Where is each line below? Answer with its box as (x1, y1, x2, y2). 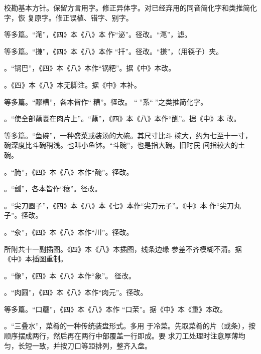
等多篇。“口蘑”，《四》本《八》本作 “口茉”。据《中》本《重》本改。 (4, 303, 227, 314)
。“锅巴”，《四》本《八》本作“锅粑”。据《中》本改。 (4, 63, 176, 73)
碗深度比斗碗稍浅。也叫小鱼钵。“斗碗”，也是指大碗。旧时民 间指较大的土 (4, 140, 245, 150)
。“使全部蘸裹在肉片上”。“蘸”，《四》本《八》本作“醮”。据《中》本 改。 (4, 113, 241, 124)
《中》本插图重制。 (4, 253, 67, 264)
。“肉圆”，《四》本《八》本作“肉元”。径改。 (4, 287, 148, 297)
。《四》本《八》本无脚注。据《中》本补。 (4, 79, 141, 90)
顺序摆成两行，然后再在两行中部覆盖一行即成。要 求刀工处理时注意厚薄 (4, 330, 238, 341)
